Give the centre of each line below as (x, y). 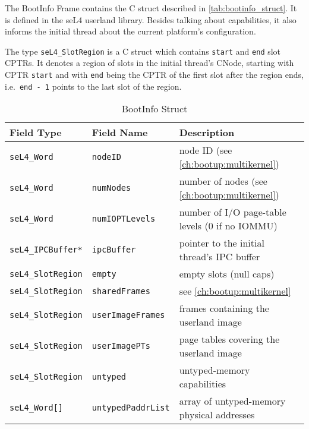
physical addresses (217, 415)
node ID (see (206, 150)
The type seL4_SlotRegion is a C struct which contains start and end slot (143, 51)
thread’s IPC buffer (220, 257)
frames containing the (224, 308)
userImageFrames (128, 315)
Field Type (36, 133)
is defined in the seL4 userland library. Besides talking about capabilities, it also (151, 19)
